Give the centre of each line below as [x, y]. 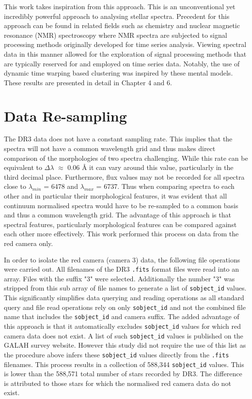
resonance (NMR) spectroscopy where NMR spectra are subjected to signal [116, 35]
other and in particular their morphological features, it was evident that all [116, 196]
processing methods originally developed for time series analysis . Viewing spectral [125, 44]
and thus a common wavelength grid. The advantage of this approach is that [118, 215]
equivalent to [23, 167]
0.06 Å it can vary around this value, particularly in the [150, 167]
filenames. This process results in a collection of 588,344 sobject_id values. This [124, 364]
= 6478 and [61, 186]
